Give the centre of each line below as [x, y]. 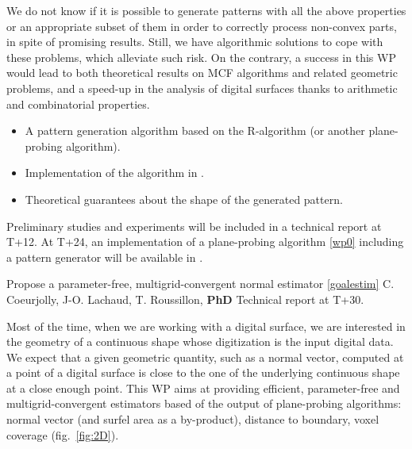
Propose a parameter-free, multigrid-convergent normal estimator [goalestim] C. [200, 284]
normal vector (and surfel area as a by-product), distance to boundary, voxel [193, 419]
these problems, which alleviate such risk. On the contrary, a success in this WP [201, 57]
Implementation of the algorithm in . [115, 173]
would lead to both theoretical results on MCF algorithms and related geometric [202, 73]
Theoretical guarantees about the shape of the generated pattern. [184, 199]
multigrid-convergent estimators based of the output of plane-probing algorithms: [204, 403]
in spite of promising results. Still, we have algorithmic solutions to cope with [195, 42]
